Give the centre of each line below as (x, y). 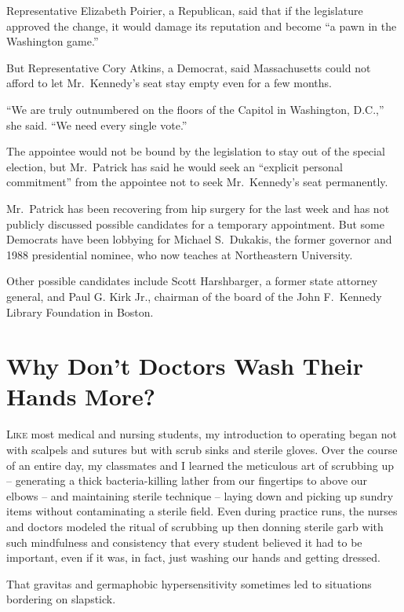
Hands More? (81, 396)
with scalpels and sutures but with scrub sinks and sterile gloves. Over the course (202, 449)
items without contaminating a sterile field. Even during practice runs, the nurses (202, 511)
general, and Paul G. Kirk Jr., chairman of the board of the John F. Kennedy (194, 296)
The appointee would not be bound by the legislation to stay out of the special (196, 151)
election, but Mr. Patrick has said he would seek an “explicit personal (175, 166)
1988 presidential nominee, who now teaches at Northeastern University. (180, 254)
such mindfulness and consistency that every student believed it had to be (184, 542)
